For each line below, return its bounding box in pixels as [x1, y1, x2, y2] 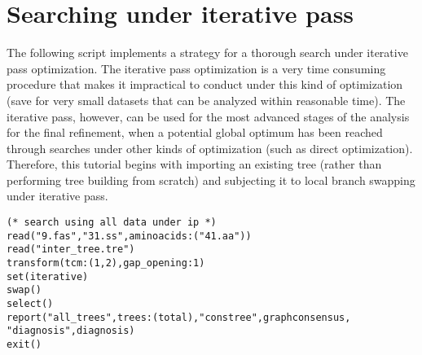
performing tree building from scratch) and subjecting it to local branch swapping [7, 171, 415, 188]
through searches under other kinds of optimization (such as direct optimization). [7, 139, 413, 156]
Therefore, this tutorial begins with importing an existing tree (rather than [7, 156, 382, 173]
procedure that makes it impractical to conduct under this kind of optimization [7, 76, 403, 93]
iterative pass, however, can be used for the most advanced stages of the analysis [7, 107, 410, 125]
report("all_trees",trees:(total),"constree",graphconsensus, [7, 311, 351, 323]
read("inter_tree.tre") [7, 243, 135, 256]
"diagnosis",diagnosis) [7, 325, 135, 337]
